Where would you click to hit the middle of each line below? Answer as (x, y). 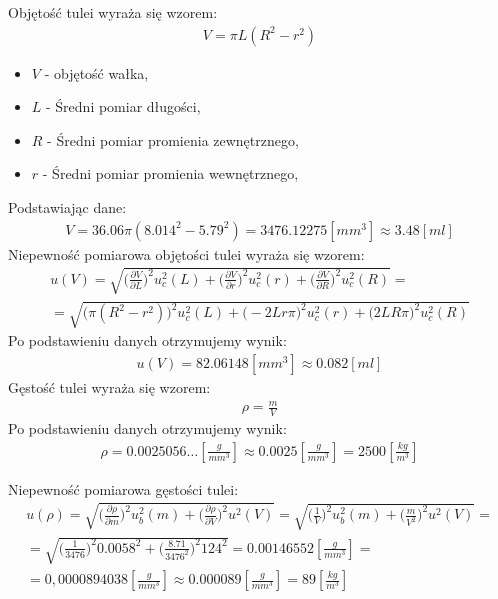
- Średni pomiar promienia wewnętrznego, (170, 173)
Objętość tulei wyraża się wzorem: (113, 12)
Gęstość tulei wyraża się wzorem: (109, 387)
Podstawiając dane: (67, 207)
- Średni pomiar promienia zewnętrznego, (173, 139)
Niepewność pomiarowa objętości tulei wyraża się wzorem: (186, 253)
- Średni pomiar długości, (123, 106)
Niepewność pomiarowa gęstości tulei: (123, 488)
